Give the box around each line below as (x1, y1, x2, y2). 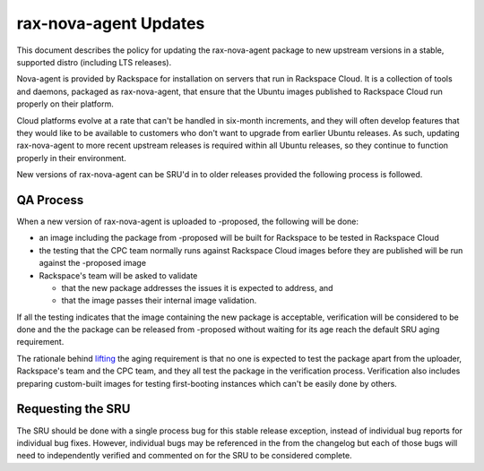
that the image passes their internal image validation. (61, 295, 257, 306)
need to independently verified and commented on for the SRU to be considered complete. (16, 450, 353, 461)
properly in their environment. (16, 152, 127, 163)
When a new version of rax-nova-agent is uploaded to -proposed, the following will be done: (16, 216, 359, 227)
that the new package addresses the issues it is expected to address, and (61, 282, 333, 293)
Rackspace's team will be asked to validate (39, 270, 198, 281)
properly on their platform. (16, 98, 114, 109)
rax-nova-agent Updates (16, 13, 205, 33)
